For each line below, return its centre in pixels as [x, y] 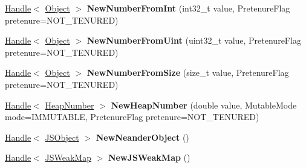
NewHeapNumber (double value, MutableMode [204, 105]
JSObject [62, 137]
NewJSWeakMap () [149, 157]
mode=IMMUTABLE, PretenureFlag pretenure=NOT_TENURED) [132, 117]
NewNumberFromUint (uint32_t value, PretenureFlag [194, 40]
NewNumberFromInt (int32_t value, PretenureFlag [188, 8]
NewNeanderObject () [142, 137]
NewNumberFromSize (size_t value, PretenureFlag [188, 72]
